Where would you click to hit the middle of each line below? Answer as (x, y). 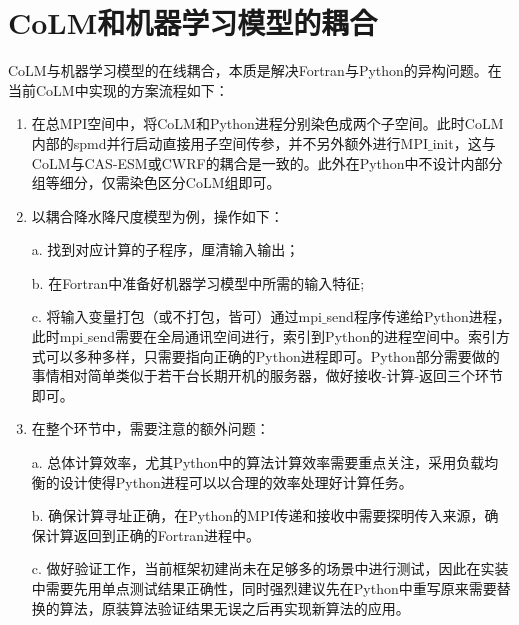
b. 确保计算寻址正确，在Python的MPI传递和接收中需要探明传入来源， (258, 515)
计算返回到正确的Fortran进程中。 (152, 534)
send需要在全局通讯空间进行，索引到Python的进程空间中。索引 (292, 336)
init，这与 (464, 142)
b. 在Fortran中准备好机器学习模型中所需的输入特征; (198, 282)
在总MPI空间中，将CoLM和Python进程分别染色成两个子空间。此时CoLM (267, 123)
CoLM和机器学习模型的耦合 (193, 22)
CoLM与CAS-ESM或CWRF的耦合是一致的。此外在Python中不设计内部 (260, 162)
